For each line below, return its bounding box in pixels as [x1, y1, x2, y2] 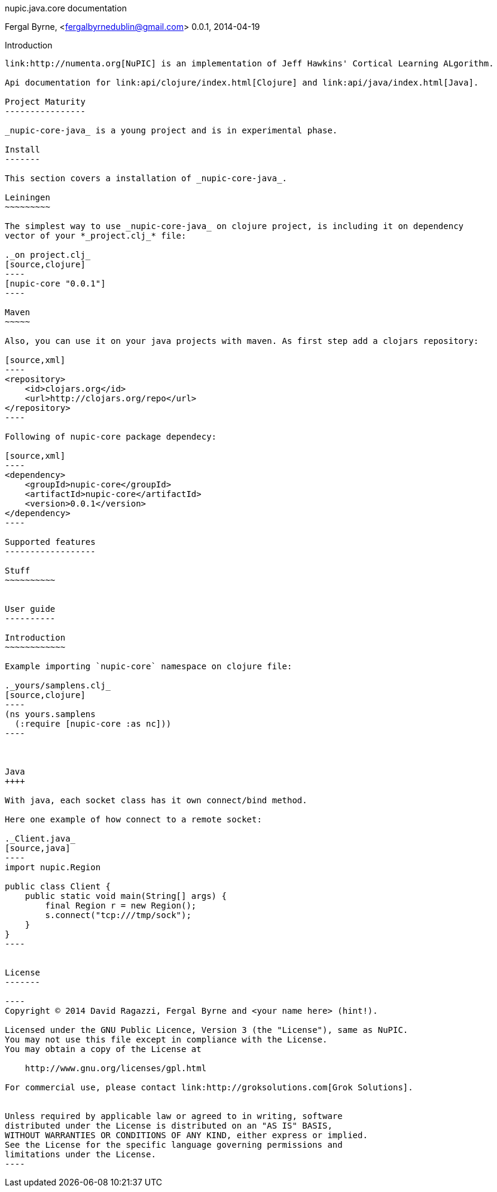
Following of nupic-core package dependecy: [5, 432, 217, 441]
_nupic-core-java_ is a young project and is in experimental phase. [5, 126, 338, 135]
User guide [5, 604, 56, 614]
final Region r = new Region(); [45, 901, 197, 910]
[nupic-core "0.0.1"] [5, 279, 106, 288]
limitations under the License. [5, 1150, 156, 1159]
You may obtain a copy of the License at [5, 1044, 202, 1054]
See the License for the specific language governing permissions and [5, 1140, 343, 1150]
